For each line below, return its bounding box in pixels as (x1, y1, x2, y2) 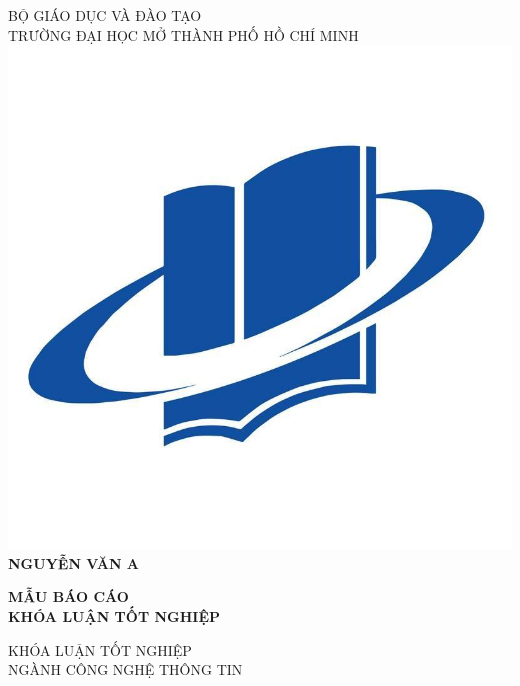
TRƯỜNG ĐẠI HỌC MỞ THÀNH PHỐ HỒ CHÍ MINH (8, 24, 359, 45)
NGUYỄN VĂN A (8, 552, 140, 573)
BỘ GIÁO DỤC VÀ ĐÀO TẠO (8, 5, 202, 25)
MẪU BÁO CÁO (8, 586, 129, 607)
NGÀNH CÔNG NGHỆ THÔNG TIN (8, 659, 243, 680)
